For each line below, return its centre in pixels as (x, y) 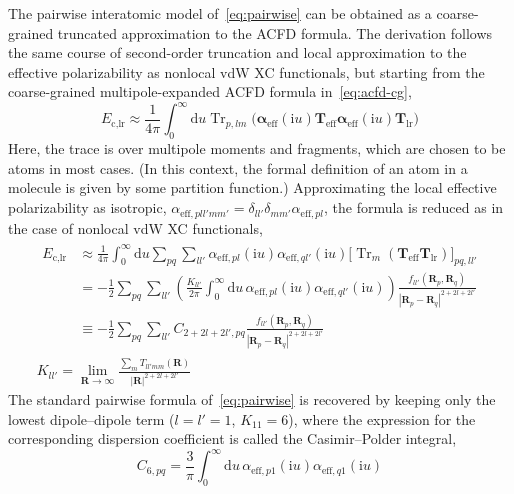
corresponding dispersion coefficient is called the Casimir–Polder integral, (232, 438)
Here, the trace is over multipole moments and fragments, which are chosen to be (257, 148)
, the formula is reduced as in (413, 207)
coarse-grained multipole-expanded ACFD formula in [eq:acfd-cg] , (210, 91)
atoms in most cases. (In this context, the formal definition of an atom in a (238, 167)
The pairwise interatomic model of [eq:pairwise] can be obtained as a (220, 13)
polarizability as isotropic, (87, 207)
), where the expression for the (382, 418)
